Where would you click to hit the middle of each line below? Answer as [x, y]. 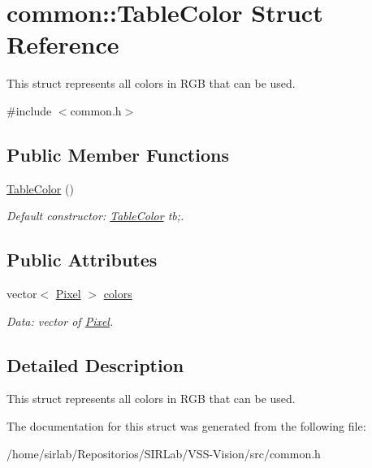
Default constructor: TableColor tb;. [95, 216]
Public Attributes [82, 260]
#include [29, 110]
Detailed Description [95, 364]
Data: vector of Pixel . [60, 321]
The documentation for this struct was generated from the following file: [186, 426]
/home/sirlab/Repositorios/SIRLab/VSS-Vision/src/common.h [164, 453]
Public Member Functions [118, 154]
